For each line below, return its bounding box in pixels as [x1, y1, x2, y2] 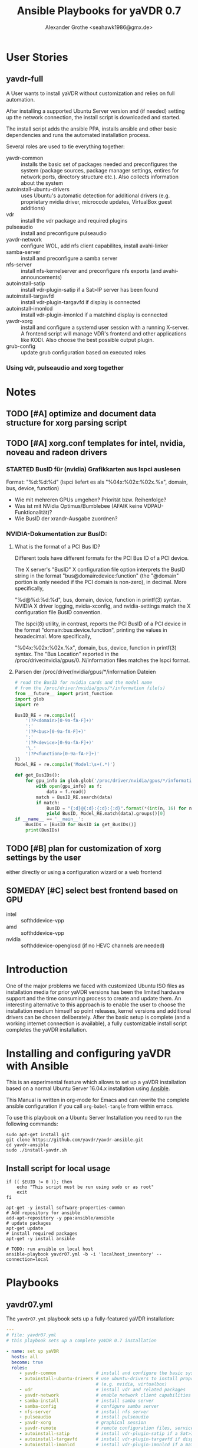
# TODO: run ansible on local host [6, 1246, 94, 1253]
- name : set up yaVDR [6, 1348, 60, 1354]
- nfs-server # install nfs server [19, 1408, 149, 1415]
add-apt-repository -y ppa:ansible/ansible [6, 1215, 115, 1221]
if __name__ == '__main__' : [14, 816, 84, 822]
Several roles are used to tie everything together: [6, 143, 125, 150]
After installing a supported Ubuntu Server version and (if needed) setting [6, 107, 185, 115]
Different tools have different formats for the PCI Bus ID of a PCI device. [14, 555, 189, 562]
